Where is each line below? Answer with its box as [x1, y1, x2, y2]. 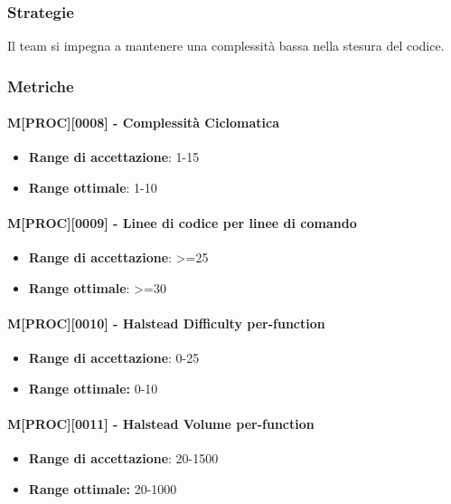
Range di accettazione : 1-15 [28, 147, 200, 166]
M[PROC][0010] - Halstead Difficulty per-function [7, 314, 325, 333]
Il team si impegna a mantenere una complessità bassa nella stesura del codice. [7, 36, 445, 55]
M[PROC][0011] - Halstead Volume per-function [7, 414, 315, 433]
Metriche [7, 74, 74, 97]
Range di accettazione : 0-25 [28, 348, 200, 367]
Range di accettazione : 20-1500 [28, 449, 219, 468]
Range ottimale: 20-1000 [28, 480, 177, 498]
